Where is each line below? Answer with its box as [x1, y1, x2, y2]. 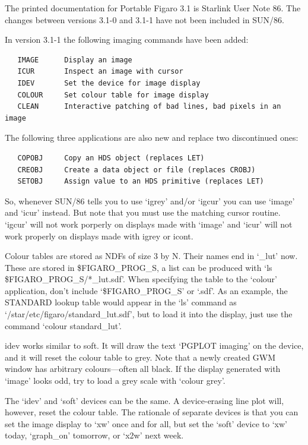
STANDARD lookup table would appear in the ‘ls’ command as [5, 296, 237, 308]
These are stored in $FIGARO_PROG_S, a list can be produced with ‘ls [5, 261, 272, 273]
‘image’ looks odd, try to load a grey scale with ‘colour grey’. [5, 374, 226, 387]
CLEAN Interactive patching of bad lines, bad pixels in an [17, 102, 281, 111]
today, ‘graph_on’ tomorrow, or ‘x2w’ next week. [5, 429, 184, 441]
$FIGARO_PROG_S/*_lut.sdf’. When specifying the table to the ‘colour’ [5, 273, 277, 285]
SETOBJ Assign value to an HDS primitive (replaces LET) [17, 177, 264, 186]
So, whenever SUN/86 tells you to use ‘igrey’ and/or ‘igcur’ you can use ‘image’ [5, 194, 295, 207]
